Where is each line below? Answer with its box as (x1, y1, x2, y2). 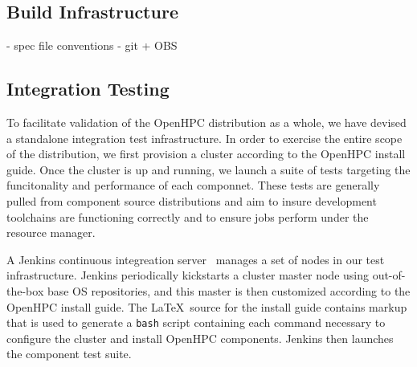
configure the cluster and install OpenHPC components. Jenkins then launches (6, 329, 394, 346)
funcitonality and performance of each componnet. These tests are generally (6, 177, 380, 194)
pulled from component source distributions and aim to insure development (6, 192, 377, 209)
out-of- (372, 267, 406, 283)
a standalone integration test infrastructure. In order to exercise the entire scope (6, 129, 403, 146)
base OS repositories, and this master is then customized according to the (47, 282, 411, 299)
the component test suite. (6, 345, 132, 362)
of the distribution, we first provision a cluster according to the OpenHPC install (6, 145, 406, 162)
